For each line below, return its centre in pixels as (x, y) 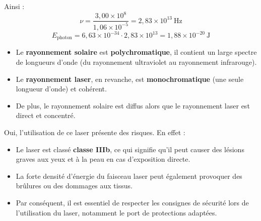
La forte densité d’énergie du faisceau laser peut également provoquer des (129, 176)
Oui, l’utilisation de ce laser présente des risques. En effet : (95, 132)
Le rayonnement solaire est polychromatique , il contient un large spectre (136, 52)
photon (64, 38)
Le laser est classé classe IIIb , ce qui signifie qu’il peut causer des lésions (130, 149)
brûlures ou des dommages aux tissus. (74, 186)
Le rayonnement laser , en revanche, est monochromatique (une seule (130, 79)
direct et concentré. (46, 115)
